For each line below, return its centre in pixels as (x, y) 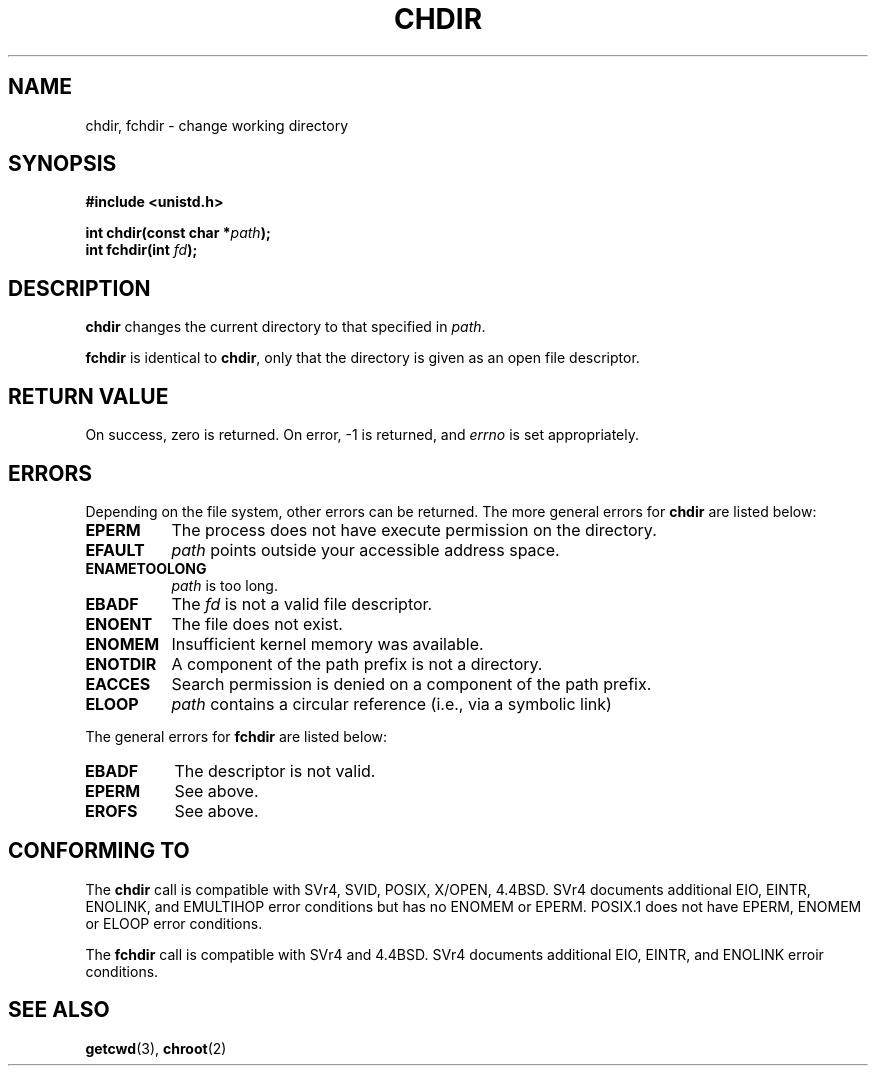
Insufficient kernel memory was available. (327, 643)
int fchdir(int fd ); (141, 250)
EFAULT (115, 549)
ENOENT (119, 623)
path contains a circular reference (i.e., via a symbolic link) (391, 703)
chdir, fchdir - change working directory (216, 125)
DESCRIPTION (79, 288)
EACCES (118, 683)
